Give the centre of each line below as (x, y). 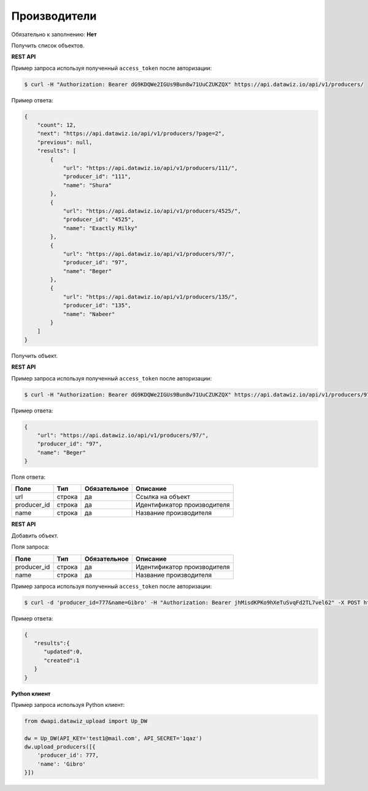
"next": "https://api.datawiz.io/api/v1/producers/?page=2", (131, 134)
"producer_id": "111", (97, 177)
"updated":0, (63, 652)
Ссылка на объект (163, 497)
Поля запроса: (30, 547)
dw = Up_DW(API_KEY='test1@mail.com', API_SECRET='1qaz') (113, 738)
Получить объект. (35, 355)
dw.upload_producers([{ (60, 747)
